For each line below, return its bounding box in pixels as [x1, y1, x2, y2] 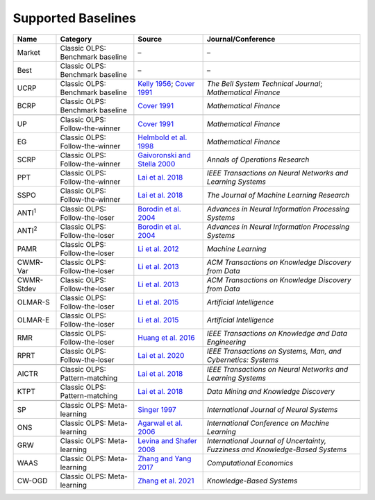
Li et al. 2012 [137, 243, 180, 253]
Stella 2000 [137, 159, 176, 169]
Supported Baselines [12, 10, 137, 26]
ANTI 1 [17, 207, 36, 218]
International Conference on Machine [206, 418, 330, 428]
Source [137, 34, 162, 44]
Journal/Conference [206, 34, 276, 44]
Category [60, 34, 92, 44]
